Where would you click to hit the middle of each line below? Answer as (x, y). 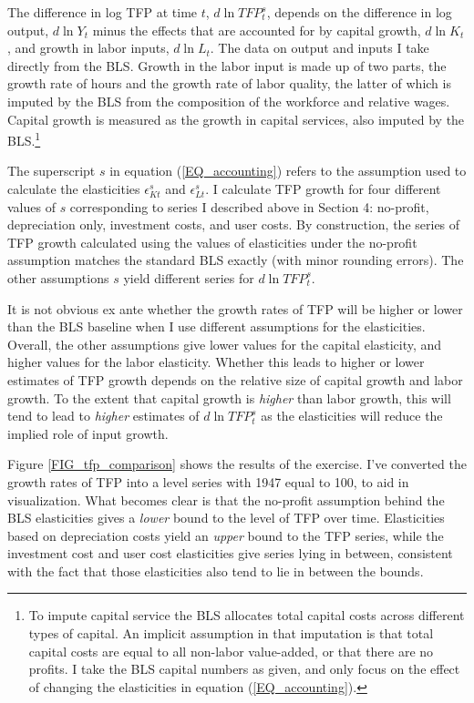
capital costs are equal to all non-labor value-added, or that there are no (231, 651)
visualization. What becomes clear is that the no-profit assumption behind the (226, 499)
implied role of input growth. (88, 433)
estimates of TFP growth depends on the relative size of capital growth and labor (235, 379)
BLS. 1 (24, 139)
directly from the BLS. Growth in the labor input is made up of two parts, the (227, 65)
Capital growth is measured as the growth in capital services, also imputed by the (236, 119)
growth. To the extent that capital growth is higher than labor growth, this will (229, 397)
